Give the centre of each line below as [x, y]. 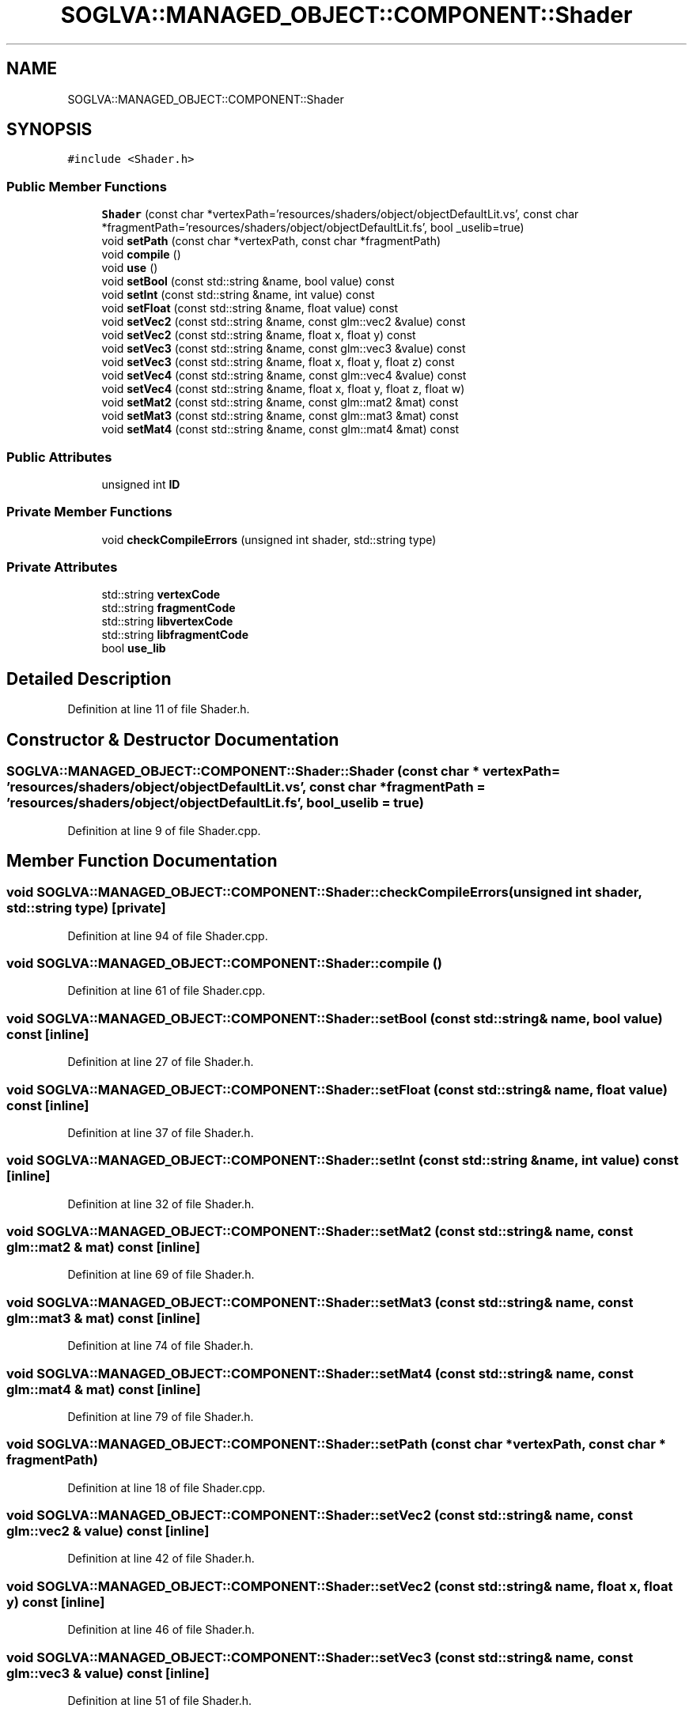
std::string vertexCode [161, 595]
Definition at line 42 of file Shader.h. [161, 1559]
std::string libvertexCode [167, 622]
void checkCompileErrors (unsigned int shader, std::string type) [269, 539]
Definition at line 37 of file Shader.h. [161, 1132]
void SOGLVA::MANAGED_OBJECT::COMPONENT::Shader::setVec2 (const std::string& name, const [320, 1515]
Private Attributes [62, 567]
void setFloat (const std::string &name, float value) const [250, 308]
